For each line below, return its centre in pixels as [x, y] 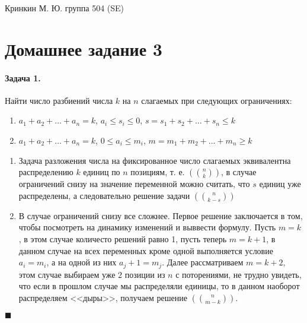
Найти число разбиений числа [59, 100]
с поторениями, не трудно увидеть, [239, 274]
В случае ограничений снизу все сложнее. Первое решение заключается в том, [161, 215]
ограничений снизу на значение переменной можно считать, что [134, 184]
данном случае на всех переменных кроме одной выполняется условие [146, 250]
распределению [46, 172]
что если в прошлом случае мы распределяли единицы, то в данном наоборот [159, 286]
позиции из [145, 274]
